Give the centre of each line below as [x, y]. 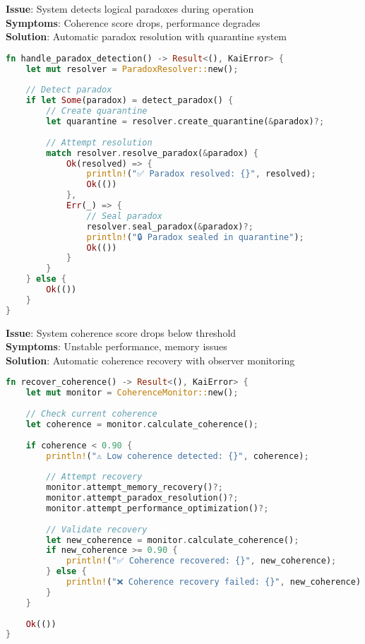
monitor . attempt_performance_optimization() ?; [157, 508]
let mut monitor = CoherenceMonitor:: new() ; [132, 393]
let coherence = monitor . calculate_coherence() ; [142, 424]
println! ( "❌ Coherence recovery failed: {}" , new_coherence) [214, 582]
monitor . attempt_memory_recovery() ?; [134, 488]
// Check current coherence [91, 414]
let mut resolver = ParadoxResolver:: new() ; [132, 69]
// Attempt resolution [99, 142]
